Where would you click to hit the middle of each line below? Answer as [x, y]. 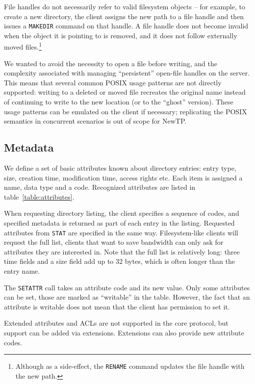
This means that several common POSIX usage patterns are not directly [113, 82]
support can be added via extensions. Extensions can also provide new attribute [124, 333]
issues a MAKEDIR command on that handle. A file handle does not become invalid [126, 26]
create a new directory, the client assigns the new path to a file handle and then [124, 16]
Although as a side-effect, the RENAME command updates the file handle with [130, 366]
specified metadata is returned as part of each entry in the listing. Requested [119, 223]
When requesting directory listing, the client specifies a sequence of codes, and [122, 213]
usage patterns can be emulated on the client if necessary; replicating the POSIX [126, 111]
